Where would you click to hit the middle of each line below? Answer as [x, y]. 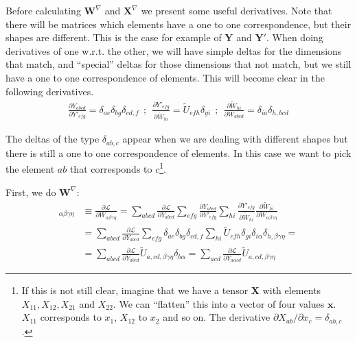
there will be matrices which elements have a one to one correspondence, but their [178, 24]
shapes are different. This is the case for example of [114, 37]
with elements [292, 290]
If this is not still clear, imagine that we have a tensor [135, 290]
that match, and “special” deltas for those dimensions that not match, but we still [178, 64]
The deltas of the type [53, 139]
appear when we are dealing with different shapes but [235, 139]
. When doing [295, 37]
